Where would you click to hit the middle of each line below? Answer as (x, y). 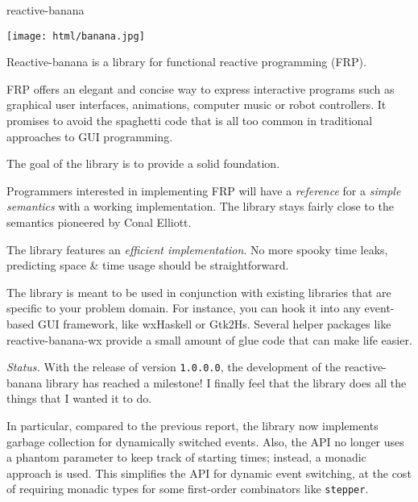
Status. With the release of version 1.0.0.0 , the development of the (174, 367)
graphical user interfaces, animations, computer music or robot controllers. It (197, 105)
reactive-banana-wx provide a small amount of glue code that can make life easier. (209, 339)
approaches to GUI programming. (90, 136)
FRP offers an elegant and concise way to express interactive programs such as (201, 88)
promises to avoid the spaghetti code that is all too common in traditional (190, 121)
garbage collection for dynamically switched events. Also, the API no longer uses (205, 441)
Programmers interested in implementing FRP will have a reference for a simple (204, 190)
